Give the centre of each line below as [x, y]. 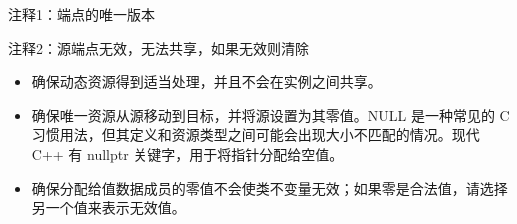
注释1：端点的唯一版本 [81, 14]
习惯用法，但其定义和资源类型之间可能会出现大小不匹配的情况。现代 [255, 134]
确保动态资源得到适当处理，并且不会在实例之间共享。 [206, 81]
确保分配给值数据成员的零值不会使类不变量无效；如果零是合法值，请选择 [269, 187]
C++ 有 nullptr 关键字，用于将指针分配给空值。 [187, 153]
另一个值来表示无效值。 [108, 207]
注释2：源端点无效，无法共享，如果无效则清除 [158, 47]
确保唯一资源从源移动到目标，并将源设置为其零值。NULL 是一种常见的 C [270, 114]
